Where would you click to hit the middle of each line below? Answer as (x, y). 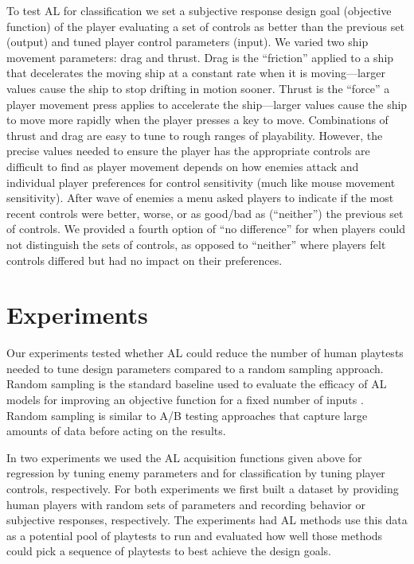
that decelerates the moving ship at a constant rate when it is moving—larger (196, 73)
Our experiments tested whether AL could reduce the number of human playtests (205, 353)
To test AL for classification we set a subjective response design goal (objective (199, 10)
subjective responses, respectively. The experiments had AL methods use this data (207, 520)
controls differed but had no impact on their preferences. (145, 260)
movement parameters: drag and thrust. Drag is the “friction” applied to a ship (200, 57)
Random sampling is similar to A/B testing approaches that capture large (187, 415)
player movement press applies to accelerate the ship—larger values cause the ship (207, 104)
